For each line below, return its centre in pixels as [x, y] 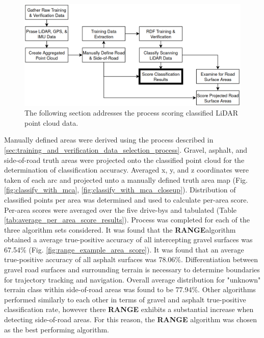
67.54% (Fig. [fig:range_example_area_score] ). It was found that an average [124, 249]
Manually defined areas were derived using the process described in [109, 140]
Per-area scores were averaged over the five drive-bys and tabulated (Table [121, 209]
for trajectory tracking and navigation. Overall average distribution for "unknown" [133, 279]
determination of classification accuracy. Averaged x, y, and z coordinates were [126, 170]
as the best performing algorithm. [57, 329]
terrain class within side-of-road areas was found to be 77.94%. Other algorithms [130, 289]
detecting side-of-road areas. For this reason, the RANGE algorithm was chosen [131, 319]
